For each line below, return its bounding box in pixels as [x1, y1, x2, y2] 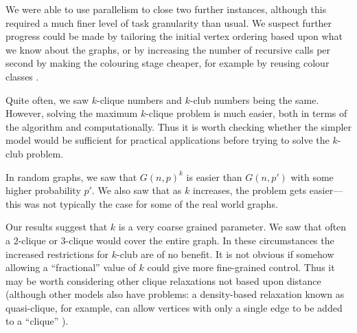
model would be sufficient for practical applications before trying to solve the [5, 133, 330, 147]
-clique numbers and [96, 92, 182, 107]
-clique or [18, 233, 58, 247]
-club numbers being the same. [189, 92, 319, 107]
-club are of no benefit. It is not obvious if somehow [117, 246, 334, 261]
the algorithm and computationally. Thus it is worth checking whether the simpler [5, 119, 352, 133]
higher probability [5, 183, 81, 197]
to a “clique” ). [5, 314, 69, 328]
